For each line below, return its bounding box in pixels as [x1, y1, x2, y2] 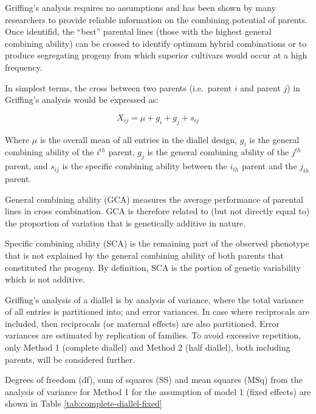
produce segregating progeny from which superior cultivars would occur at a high [5, 49, 307, 61]
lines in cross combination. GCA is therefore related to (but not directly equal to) [5, 205, 310, 217]
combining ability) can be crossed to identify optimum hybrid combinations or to [5, 37, 307, 49]
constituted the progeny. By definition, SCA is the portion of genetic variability [5, 261, 301, 273]
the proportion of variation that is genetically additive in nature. [5, 216, 246, 229]
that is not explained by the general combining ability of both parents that [5, 248, 284, 261]
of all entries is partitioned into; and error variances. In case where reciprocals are [5, 305, 309, 318]
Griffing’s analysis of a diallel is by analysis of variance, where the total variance [5, 293, 304, 306]
